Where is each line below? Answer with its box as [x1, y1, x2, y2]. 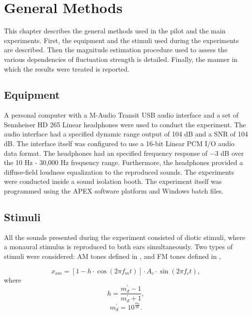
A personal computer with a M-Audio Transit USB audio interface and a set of [4, 110, 238, 120]
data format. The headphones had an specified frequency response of [4, 148, 208, 158]
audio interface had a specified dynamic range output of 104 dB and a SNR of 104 [4, 129, 248, 139]
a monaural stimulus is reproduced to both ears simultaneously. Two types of [4, 241, 233, 252]
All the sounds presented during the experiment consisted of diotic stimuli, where [4, 232, 246, 242]
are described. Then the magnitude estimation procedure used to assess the [4, 45, 228, 55]
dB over [220, 148, 244, 158]
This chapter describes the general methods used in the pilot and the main [4, 26, 226, 36]
